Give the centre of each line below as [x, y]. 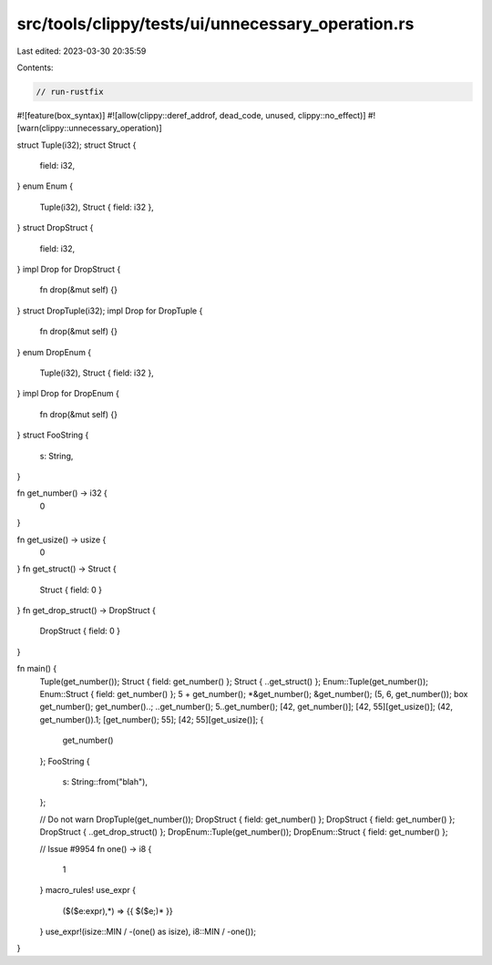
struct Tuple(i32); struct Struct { [77, 145]
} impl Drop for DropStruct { [69, 270]
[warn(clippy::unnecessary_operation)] [90, 128]
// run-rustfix [70, 92]
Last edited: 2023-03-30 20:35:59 [82, 51]
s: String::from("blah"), [105, 781]
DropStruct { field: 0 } [80, 631]
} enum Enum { [45, 186]
